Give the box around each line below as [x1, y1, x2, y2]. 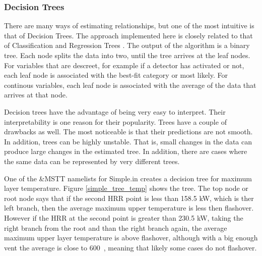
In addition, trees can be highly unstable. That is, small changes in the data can [4, 136, 252, 146]
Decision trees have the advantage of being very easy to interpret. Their [4, 106, 226, 117]
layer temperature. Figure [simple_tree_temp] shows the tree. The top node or [4, 183, 248, 193]
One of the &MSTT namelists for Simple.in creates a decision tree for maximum [4, 173, 252, 183]
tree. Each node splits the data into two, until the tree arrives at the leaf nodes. [4, 50, 250, 60]
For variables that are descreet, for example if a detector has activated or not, [4, 60, 244, 70]
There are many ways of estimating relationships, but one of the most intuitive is [4, 20, 254, 31]
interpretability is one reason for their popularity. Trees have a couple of [4, 116, 227, 127]
